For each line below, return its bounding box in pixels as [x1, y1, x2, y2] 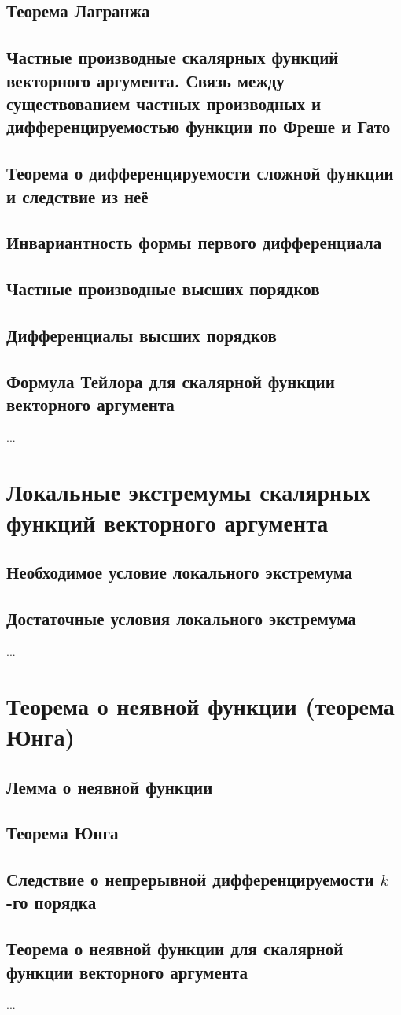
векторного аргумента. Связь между [6, 68, 285, 92]
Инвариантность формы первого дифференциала [6, 230, 382, 254]
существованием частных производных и [6, 91, 322, 115]
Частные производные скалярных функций [6, 45, 339, 69]
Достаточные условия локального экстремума [6, 606, 356, 631]
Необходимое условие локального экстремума [6, 560, 353, 584]
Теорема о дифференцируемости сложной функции [6, 161, 394, 185]
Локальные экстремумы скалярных [6, 475, 371, 507]
